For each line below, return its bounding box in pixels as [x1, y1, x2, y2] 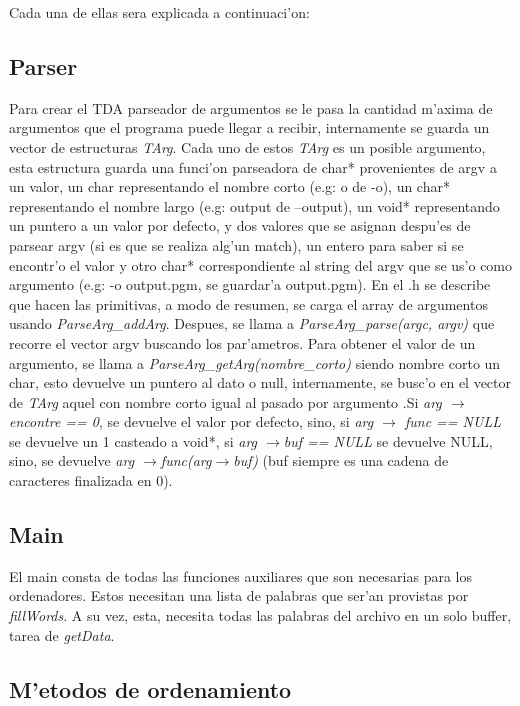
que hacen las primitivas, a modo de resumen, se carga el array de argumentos [9, 293, 488, 314]
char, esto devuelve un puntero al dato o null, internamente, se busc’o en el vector [9, 372, 512, 393]
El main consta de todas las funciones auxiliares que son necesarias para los [9, 565, 472, 586]
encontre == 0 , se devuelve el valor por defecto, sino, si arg [9, 411, 374, 432]
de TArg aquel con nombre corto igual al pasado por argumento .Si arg [9, 391, 442, 412]
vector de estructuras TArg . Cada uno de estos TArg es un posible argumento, [9, 136, 486, 157]
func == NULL [404, 411, 501, 432]
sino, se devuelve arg [9, 450, 135, 471]
